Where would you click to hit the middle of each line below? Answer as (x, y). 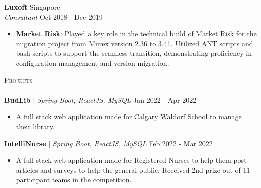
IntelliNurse (25, 143)
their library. (35, 126)
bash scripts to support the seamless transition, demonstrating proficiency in (134, 53)
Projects (18, 80)
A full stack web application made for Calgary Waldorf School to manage (129, 116)
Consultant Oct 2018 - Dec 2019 (53, 16)
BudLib (17, 99)
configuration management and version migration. (93, 63)
